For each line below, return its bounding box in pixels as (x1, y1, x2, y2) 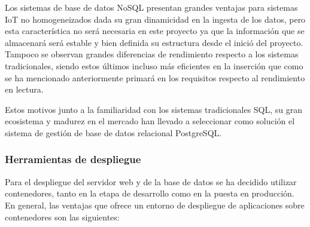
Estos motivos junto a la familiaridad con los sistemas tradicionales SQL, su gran (5, 103, 303, 115)
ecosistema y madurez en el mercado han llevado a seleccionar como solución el (5, 115, 295, 127)
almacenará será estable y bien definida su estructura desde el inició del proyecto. (5, 36, 303, 48)
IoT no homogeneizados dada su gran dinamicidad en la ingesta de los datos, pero (5, 13, 306, 25)
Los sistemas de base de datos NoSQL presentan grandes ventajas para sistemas (5, 1, 298, 13)
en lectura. (5, 83, 44, 96)
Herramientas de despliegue (5, 152, 141, 167)
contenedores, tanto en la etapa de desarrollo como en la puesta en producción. (5, 187, 294, 200)
